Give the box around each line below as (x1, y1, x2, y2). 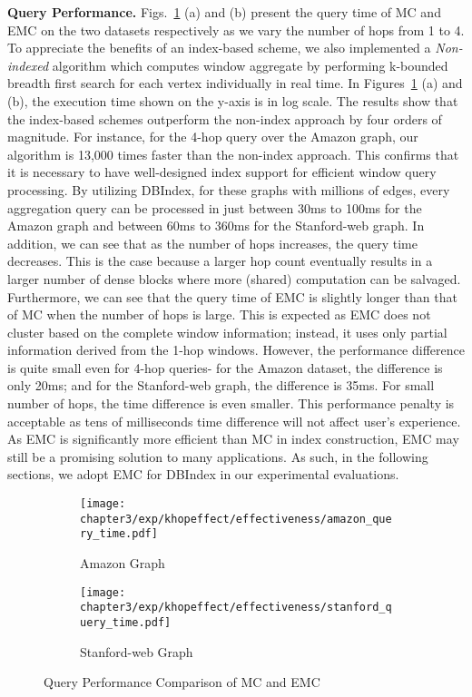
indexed (7, 55, 49, 74)
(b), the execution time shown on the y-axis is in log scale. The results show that (7, 91, 458, 110)
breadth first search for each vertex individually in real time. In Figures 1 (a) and (7, 74, 463, 93)
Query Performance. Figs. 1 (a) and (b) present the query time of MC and (7, 3, 441, 21)
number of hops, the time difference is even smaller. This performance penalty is (7, 394, 455, 413)
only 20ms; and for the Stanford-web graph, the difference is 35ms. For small (7, 376, 435, 395)
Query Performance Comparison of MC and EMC (44, 672, 320, 692)
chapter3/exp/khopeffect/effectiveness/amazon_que (80, 512, 392, 525)
